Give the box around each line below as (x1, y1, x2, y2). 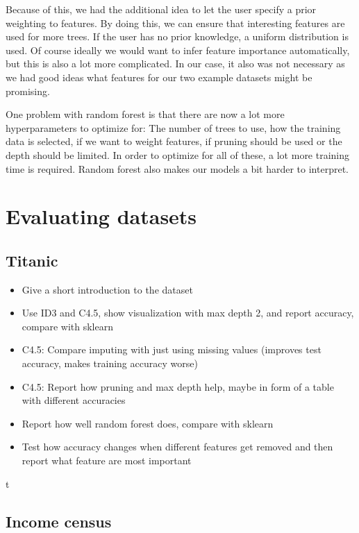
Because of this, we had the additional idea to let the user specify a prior (6, 2, 317, 16)
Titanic (6, 249, 58, 271)
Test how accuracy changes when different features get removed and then (22, 439, 333, 454)
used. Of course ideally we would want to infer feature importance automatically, (6, 42, 350, 57)
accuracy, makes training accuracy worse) (22, 356, 198, 371)
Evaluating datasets (6, 202, 197, 230)
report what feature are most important (22, 453, 192, 468)
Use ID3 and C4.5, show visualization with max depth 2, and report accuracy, (22, 305, 354, 320)
